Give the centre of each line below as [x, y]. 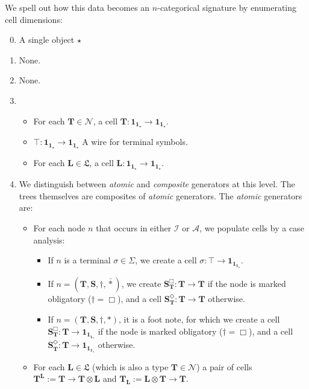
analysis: [49, 240]
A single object [47, 40]
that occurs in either [134, 227]
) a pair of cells [224, 366]
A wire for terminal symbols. [135, 142]
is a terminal [87, 260]
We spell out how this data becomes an [77, 7]
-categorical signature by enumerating [227, 7]
